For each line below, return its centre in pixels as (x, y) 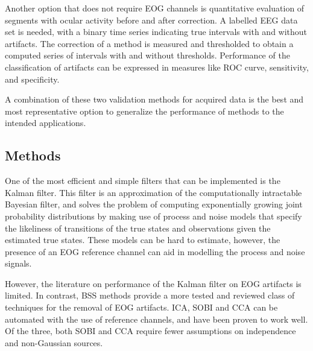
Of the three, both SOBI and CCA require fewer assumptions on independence (150, 331)
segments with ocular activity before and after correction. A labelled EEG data (151, 20)
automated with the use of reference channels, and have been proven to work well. (156, 319)
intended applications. (46, 123)
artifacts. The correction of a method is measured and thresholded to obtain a (149, 43)
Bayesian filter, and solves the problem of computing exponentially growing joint (154, 204)
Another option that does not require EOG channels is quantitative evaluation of (155, 8)
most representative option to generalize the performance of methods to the (144, 111)
